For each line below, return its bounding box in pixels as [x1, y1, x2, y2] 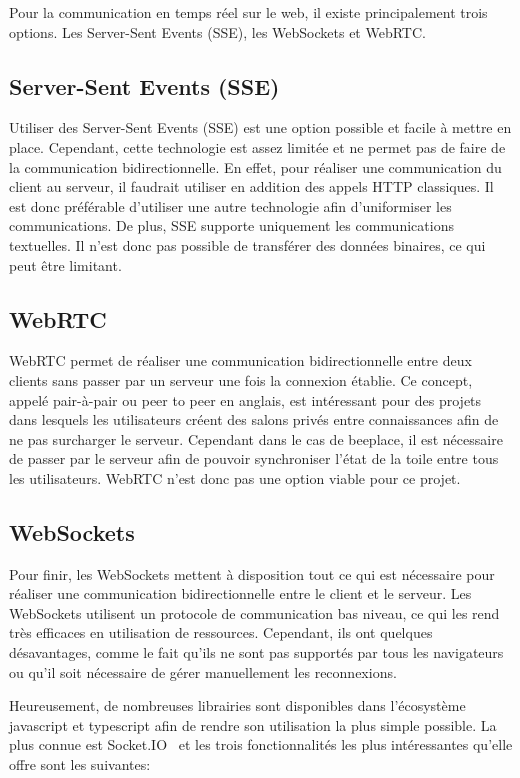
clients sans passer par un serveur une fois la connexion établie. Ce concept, [9, 369, 473, 390]
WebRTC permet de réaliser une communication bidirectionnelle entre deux [9, 350, 472, 371]
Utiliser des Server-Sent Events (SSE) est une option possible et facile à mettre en [9, 117, 512, 138]
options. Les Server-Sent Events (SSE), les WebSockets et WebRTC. [9, 21, 426, 42]
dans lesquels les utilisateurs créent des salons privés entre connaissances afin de [9, 409, 499, 430]
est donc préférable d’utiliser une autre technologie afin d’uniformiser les [9, 195, 452, 216]
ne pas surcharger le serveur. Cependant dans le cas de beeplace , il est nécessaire [9, 428, 503, 449]
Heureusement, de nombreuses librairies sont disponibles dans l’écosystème [9, 695, 466, 716]
